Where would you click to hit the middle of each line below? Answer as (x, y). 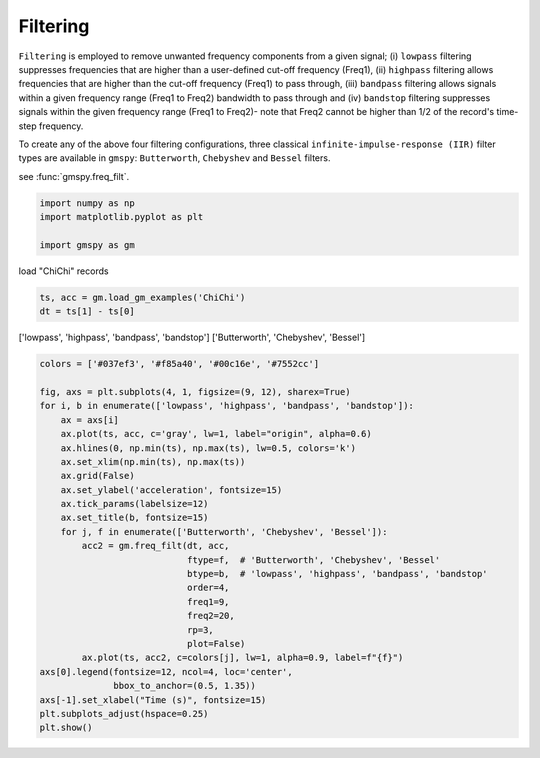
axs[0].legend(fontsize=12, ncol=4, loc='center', (166, 671)
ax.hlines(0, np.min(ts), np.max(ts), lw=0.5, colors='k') (208, 448)
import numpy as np (87, 203)
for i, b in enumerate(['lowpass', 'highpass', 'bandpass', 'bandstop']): (227, 406)
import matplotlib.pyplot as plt (121, 217)
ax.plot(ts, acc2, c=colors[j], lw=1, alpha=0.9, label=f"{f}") (242, 658)
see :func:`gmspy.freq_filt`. (74, 176)
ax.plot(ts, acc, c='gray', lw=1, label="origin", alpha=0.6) (216, 434)
